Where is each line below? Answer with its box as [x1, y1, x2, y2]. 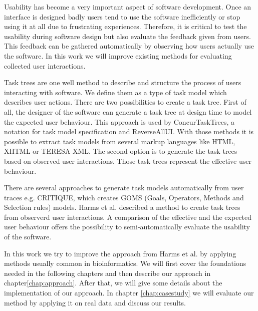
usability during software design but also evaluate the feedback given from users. [4, 31, 251, 41]
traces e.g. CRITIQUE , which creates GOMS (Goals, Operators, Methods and [4, 192, 244, 202]
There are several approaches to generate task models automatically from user [4, 182, 244, 193]
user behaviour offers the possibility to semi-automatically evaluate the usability [4, 221, 250, 232]
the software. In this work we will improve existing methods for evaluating [4, 50, 232, 61]
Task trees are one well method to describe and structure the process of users [4, 77, 241, 88]
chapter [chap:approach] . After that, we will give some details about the [4, 277, 222, 288]
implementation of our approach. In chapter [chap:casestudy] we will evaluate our [4, 287, 254, 298]
